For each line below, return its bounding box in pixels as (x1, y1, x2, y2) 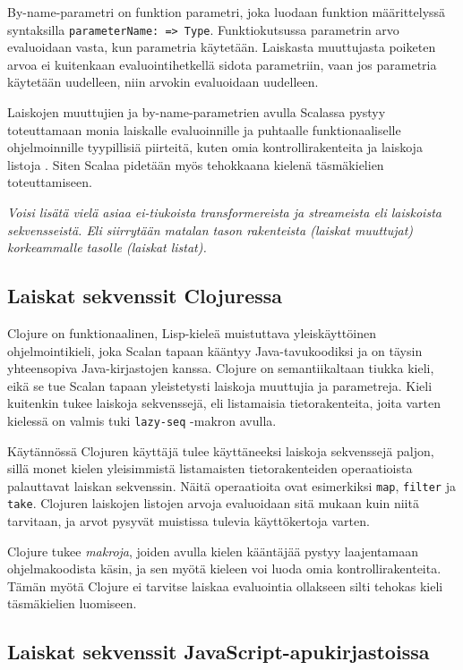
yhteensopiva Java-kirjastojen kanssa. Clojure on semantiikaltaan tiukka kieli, (7, 359, 434, 377)
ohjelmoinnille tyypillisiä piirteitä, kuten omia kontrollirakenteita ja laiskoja (7, 138, 423, 157)
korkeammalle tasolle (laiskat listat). (7, 238, 207, 257)
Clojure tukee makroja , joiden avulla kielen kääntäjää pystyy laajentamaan (7, 541, 418, 560)
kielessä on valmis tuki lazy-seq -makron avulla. (7, 411, 277, 429)
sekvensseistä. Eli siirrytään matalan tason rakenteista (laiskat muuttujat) (7, 220, 414, 239)
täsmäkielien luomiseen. (7, 594, 137, 613)
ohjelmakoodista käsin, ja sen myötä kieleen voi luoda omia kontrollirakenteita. (7, 559, 442, 578)
